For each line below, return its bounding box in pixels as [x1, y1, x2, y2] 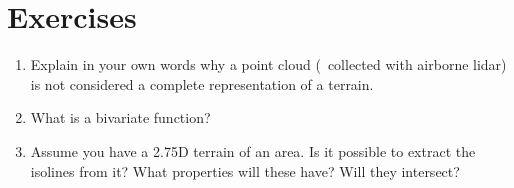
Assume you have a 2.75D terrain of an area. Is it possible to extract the [30, 140, 476, 161]
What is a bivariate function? [30, 107, 211, 128]
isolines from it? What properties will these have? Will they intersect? [30, 160, 460, 181]
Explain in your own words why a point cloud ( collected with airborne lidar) [30, 54, 507, 75]
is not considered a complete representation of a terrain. [30, 73, 374, 94]
